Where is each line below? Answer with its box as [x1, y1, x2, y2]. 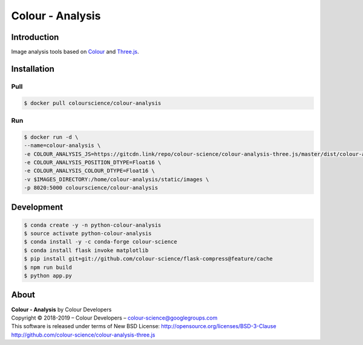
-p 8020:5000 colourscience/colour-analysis [24, 184, 159, 192]
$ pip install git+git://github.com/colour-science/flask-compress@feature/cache [24, 256, 273, 262]
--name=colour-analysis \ [24, 142, 101, 149]
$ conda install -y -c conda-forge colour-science [24, 239, 178, 245]
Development [11, 202, 64, 212]
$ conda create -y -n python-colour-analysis [24, 221, 162, 228]
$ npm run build [24, 263, 73, 271]
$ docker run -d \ [24, 134, 79, 140]
